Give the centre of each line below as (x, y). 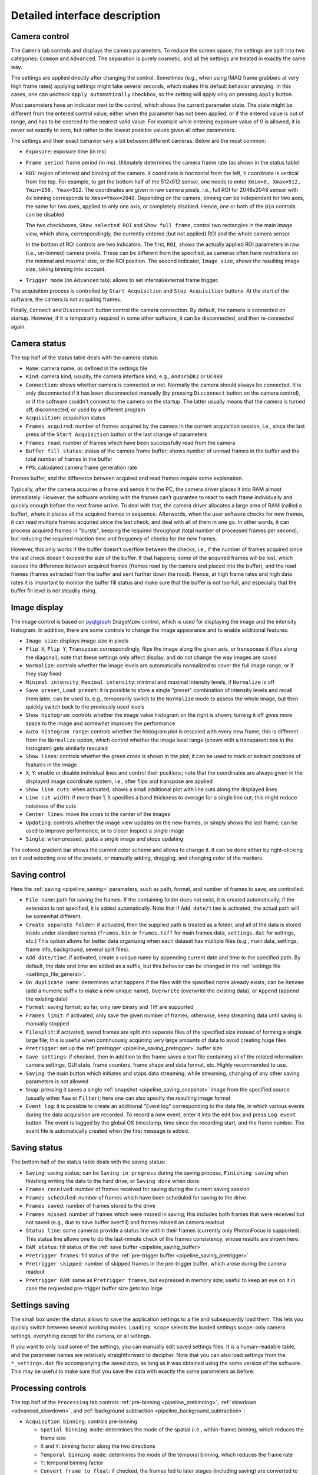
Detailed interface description (86, 15)
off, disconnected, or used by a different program (85, 409)
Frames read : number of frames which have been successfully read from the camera (130, 442)
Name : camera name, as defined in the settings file (87, 368)
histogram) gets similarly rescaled (67, 748)
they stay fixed (44, 674)
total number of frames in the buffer (69, 459)
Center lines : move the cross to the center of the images (98, 814)
